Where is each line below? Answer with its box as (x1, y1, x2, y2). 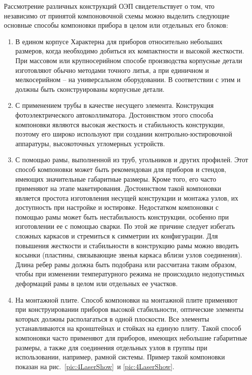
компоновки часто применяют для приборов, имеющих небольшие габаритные (15, 333, 247, 342)
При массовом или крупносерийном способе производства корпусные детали (15, 55, 242, 65)
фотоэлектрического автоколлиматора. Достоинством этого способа (15, 109, 213, 119)
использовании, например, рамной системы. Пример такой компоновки (15, 352, 225, 362)
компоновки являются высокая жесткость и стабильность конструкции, (15, 119, 225, 129)
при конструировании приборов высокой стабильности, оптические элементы (15, 304, 244, 314)
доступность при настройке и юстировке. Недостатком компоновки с (15, 202, 219, 212)
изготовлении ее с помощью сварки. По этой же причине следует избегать (15, 221, 235, 231)
